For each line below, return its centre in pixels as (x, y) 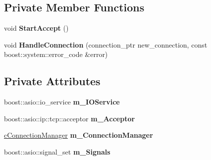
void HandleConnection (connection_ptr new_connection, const (106, 44)
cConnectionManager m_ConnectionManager (79, 135)
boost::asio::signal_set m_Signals (57, 151)
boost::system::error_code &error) (56, 54)
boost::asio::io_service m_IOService (62, 102)
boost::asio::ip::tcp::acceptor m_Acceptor (70, 118)
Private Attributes (52, 81)
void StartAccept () (36, 28)
